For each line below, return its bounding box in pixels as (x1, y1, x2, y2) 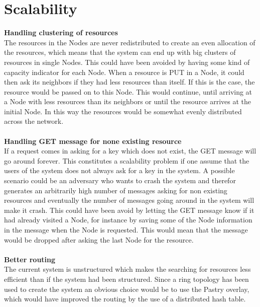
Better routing (4, 254, 56, 264)
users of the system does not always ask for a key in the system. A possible (4, 165, 235, 176)
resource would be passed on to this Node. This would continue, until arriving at (4, 86, 252, 97)
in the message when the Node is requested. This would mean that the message (4, 224, 248, 235)
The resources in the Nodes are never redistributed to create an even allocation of (4, 37, 255, 47)
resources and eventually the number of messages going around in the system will (4, 195, 254, 205)
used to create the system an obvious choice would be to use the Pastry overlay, (4, 283, 249, 294)
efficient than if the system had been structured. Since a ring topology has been (4, 273, 249, 284)
